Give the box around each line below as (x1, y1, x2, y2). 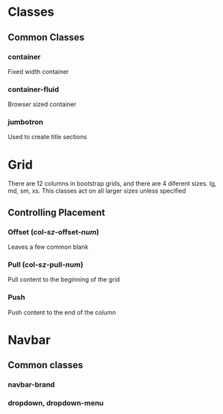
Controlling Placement (8, 206, 105, 218)
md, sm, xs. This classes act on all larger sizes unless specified (8, 186, 187, 195)
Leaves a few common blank (8, 243, 89, 251)
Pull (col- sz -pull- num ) (8, 260, 84, 269)
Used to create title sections (8, 133, 88, 141)
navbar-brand (8, 380, 55, 389)
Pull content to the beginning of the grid (8, 276, 120, 284)
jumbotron (8, 117, 44, 127)
